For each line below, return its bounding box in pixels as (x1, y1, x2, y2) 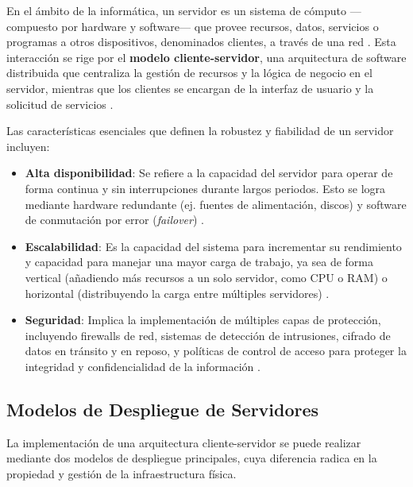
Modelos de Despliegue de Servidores (6, 396, 319, 421)
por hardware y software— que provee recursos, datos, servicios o (61, 17, 379, 34)
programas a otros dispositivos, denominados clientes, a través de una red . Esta (6, 33, 396, 50)
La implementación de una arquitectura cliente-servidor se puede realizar (6, 434, 361, 450)
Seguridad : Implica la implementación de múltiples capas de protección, (25, 311, 381, 328)
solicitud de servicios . (6, 95, 114, 112)
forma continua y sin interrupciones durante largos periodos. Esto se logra (25, 180, 386, 196)
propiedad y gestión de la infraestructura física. (6, 465, 237, 481)
